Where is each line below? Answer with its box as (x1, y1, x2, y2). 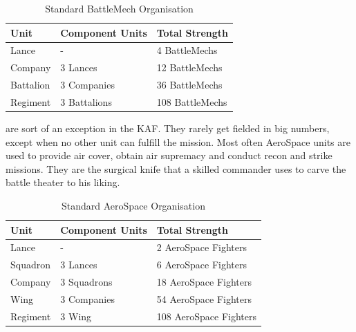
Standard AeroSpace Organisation (62, 199, 205, 213)
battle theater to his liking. (6, 175, 120, 190)
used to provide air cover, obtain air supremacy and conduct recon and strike (6, 148, 332, 163)
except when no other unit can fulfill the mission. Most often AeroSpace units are (6, 134, 350, 149)
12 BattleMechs (156, 60, 223, 75)
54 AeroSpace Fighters (156, 292, 252, 306)
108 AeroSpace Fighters (156, 308, 256, 323)
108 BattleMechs (156, 94, 227, 109)
